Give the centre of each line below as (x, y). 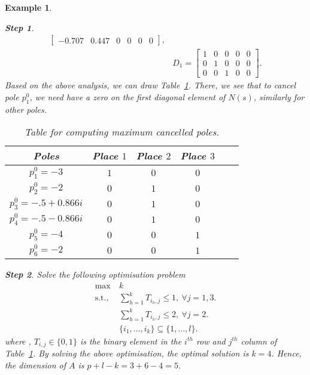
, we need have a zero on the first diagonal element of (127, 96)
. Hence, (286, 353)
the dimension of (35, 365)
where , (18, 341)
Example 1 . (28, 7)
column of (259, 341)
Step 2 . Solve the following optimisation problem (95, 274)
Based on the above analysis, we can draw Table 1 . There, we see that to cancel (151, 85)
